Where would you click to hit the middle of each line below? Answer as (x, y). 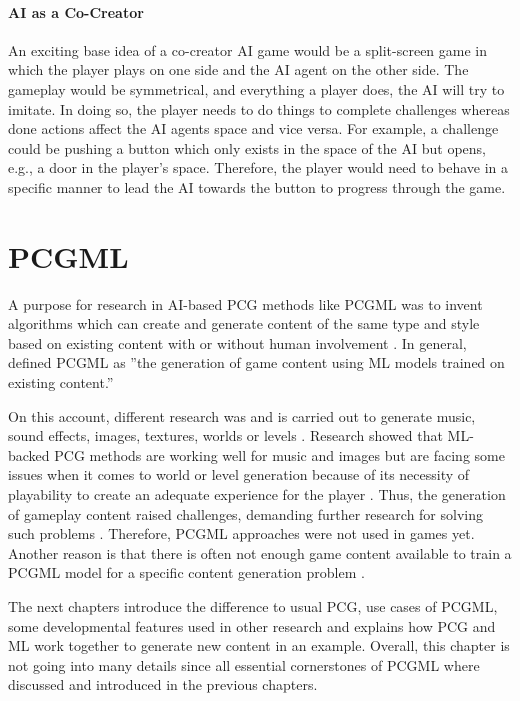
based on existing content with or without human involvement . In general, (237, 342)
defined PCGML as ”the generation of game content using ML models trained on (256, 362)
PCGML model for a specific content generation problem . (186, 572)
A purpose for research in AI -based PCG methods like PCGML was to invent (245, 303)
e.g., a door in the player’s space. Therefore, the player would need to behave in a (258, 167)
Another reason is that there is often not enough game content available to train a (260, 552)
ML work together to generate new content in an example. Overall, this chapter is (259, 645)
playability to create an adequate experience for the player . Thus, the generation (257, 494)
